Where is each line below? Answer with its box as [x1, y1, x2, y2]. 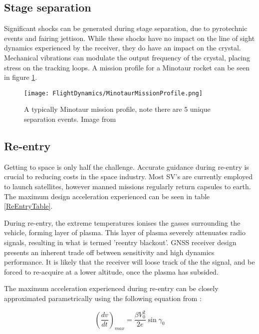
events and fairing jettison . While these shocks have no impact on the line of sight [4, 32, 255, 43]
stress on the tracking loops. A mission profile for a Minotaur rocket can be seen [4, 62, 250, 72]
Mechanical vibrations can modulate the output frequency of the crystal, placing [4, 52, 251, 62]
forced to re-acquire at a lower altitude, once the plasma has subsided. [4, 266, 219, 277]
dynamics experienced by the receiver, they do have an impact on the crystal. [4, 42, 241, 53]
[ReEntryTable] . [4, 201, 53, 211]
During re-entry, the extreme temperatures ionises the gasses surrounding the [4, 217, 241, 228]
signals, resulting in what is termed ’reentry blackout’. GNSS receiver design [4, 237, 237, 247]
